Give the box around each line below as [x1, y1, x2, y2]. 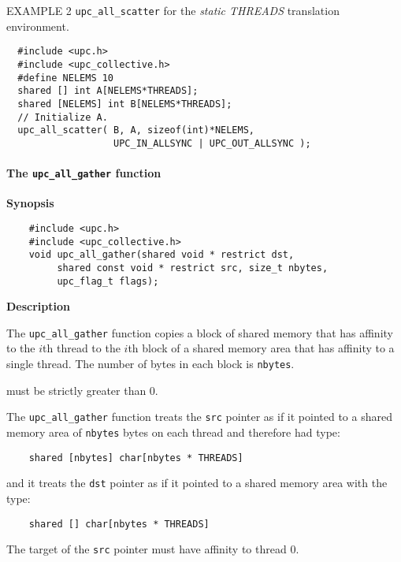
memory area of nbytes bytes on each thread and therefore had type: [6, 423, 340, 440]
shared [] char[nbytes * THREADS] [28, 518, 210, 530]
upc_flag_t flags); [57, 275, 159, 287]
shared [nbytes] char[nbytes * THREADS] [28, 452, 243, 463]
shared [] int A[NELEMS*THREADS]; [17, 85, 199, 97]
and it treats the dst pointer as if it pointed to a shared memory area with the [6, 475, 388, 491]
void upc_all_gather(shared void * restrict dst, [28, 249, 295, 261]
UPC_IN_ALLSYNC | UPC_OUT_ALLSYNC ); [113, 137, 311, 149]
